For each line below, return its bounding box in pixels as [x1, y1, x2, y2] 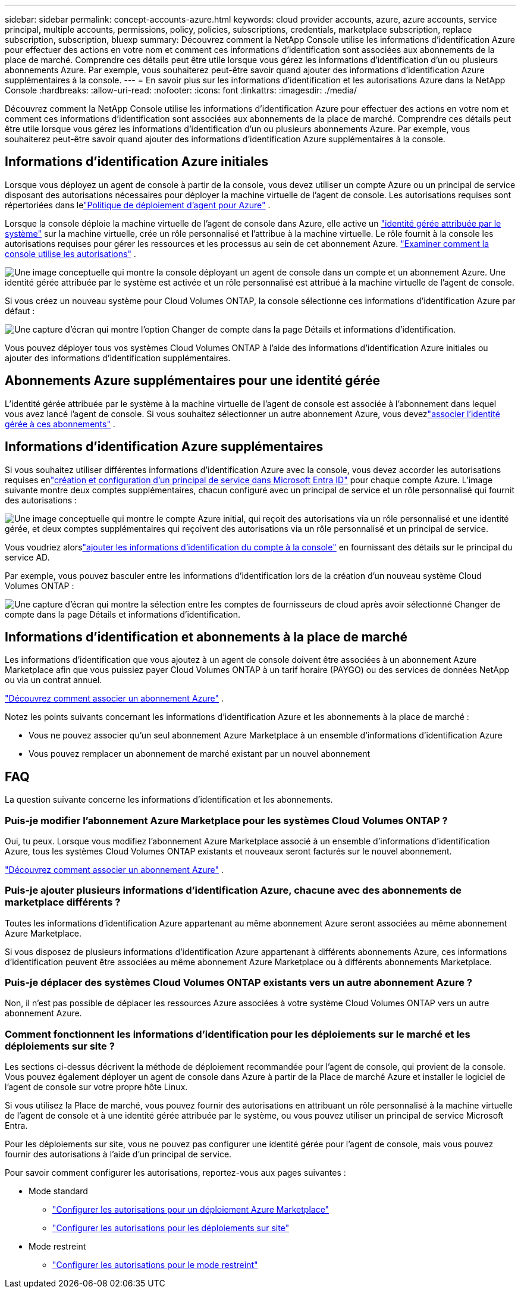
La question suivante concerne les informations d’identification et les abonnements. [5, 794, 333, 805]
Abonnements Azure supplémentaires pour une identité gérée [5, 373, 381, 389]
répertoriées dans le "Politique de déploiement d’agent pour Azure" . [5, 199, 271, 210]
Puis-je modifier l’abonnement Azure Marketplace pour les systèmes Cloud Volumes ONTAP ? [5, 814, 448, 826]
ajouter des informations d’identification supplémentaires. [5, 352, 231, 363]
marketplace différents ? [5, 896, 121, 909]
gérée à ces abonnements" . [5, 418, 115, 429]
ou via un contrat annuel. [5, 675, 102, 685]
